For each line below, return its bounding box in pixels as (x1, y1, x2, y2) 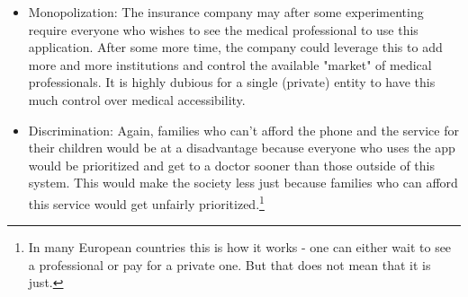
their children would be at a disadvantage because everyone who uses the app (28, 138, 455, 157)
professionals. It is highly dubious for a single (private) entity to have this (28, 73, 436, 92)
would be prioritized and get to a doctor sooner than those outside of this (28, 155, 436, 174)
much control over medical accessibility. (28, 90, 246, 109)
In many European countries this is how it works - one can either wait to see (28, 238, 452, 257)
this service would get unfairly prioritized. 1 (28, 191, 265, 213)
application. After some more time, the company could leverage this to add (28, 38, 443, 57)
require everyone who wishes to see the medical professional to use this (28, 20, 418, 39)
